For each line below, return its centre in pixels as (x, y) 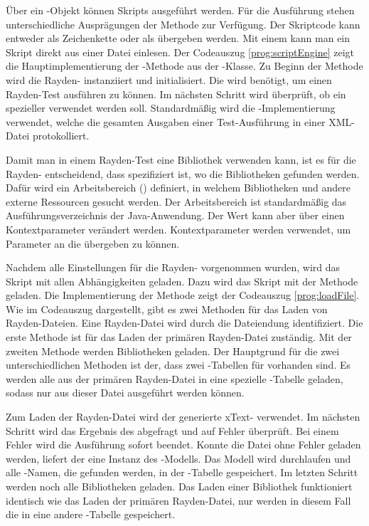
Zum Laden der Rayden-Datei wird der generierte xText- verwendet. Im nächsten (183, 417)
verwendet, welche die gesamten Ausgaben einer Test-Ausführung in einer (166, 121)
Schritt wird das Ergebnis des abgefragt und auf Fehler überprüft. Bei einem (172, 430)
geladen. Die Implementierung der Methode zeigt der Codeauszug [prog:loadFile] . (183, 295)
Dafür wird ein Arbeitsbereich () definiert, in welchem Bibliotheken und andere (178, 188)
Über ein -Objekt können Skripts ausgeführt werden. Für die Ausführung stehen (180, 10)
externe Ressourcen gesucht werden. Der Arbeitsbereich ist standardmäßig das (176, 201)
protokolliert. (61, 136)
